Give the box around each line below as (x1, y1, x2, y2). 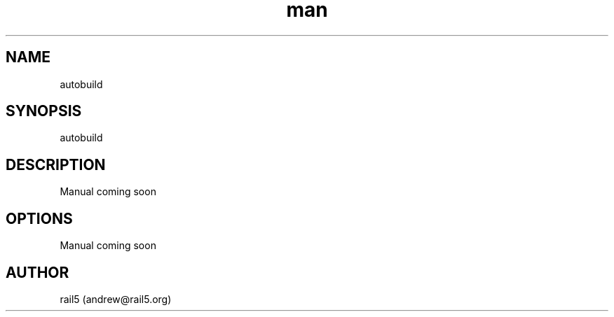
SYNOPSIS (6, 102, 82, 120)
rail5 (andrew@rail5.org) (60, 293, 172, 305)
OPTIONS (6, 209, 73, 227)
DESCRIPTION (6, 155, 106, 174)
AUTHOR (6, 263, 69, 281)
